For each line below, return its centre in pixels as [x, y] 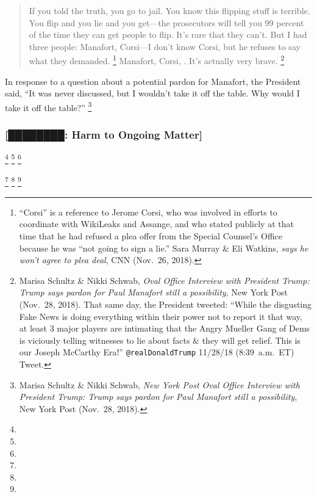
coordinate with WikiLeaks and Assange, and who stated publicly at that [156, 224]
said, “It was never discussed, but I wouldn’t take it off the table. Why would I [152, 93]
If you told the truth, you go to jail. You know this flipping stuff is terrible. [169, 10]
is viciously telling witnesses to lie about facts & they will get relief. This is [160, 340]
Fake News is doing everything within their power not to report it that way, [161, 316]
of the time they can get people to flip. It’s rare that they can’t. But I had [168, 34]
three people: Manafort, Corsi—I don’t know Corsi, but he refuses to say [165, 46]
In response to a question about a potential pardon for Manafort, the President [153, 81]
